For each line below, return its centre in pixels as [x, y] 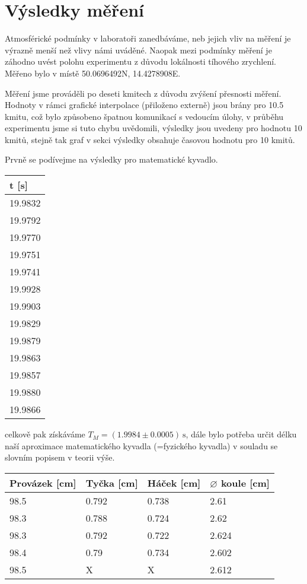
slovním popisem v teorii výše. [60, 457]
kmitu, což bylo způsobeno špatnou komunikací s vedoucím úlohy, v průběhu [144, 116]
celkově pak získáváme [45, 434]
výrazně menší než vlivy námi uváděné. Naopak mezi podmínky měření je [138, 50]
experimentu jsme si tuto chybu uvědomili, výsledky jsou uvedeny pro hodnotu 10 [153, 128]
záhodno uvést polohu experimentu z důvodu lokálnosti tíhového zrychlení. [141, 61]
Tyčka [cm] [112, 483]
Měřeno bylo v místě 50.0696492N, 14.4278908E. [93, 73]
